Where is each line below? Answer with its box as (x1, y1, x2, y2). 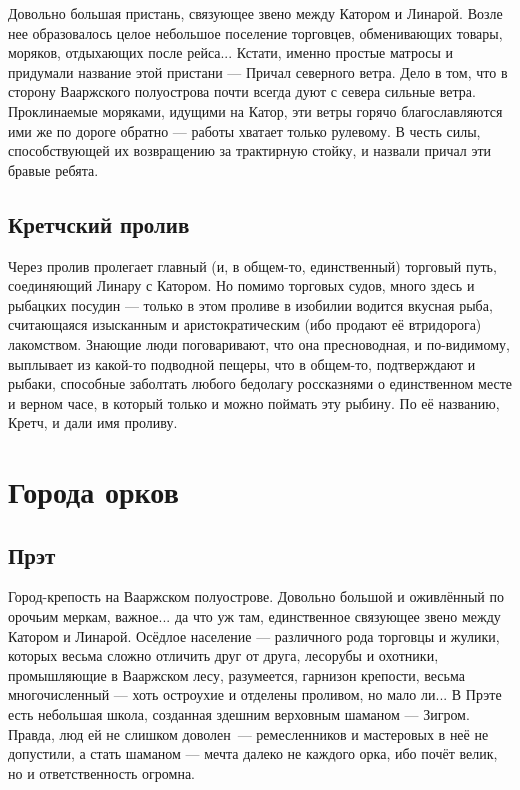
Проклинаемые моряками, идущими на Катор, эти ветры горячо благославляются (8, 100, 503, 121)
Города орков (8, 471, 179, 512)
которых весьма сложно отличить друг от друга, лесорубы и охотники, (8, 645, 439, 666)
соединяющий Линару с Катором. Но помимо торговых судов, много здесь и (8, 275, 475, 296)
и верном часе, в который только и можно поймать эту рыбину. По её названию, (8, 392, 500, 413)
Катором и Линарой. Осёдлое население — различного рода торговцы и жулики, (8, 625, 500, 646)
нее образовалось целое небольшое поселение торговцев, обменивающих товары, (8, 22, 503, 43)
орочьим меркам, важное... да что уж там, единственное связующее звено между (8, 606, 501, 627)
